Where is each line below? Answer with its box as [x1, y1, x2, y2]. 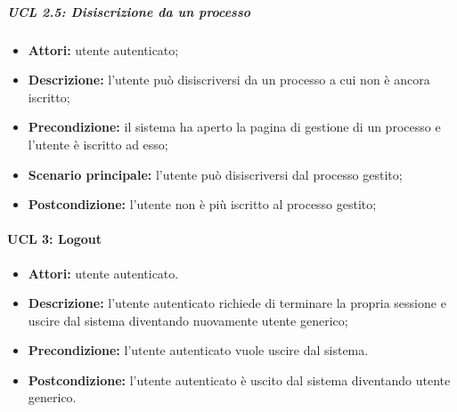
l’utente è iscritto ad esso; [28, 134, 168, 153]
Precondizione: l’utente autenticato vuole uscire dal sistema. [28, 341, 369, 359]
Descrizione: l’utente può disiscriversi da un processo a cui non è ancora [28, 70, 430, 89]
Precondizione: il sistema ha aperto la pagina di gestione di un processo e [28, 117, 441, 136]
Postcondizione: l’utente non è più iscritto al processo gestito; [28, 195, 377, 214]
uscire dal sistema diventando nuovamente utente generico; [28, 311, 348, 329]
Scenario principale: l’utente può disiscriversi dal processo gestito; [28, 165, 403, 183]
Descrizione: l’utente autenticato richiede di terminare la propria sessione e [28, 294, 446, 312]
